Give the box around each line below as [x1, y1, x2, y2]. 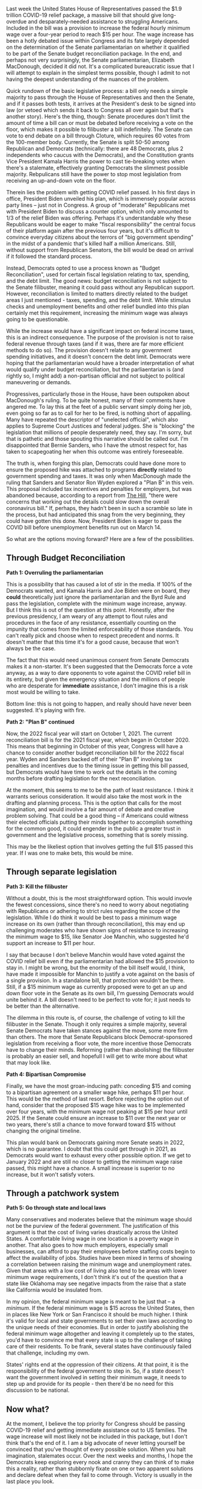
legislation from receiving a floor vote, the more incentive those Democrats [6, 1040, 192, 1047]
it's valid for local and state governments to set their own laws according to [6, 1317, 192, 1324]
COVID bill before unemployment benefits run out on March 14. [6, 524, 162, 531]
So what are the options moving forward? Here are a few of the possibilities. [6, 536, 194, 542]
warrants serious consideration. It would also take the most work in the [6, 792, 182, 800]
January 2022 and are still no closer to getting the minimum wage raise [6, 1158, 183, 1165]
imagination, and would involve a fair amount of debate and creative [6, 805, 174, 813]
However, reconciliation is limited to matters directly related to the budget [6, 290, 188, 297]
